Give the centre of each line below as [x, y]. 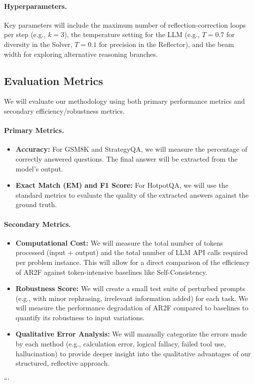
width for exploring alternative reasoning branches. [81, 54]
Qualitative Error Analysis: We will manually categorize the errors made [131, 334]
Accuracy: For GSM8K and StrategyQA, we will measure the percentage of [131, 149]
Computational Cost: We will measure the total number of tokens [119, 242]
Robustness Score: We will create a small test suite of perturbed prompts [130, 288]
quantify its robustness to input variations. [80, 317]
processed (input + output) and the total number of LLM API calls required [132, 252]
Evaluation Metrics [54, 80]
